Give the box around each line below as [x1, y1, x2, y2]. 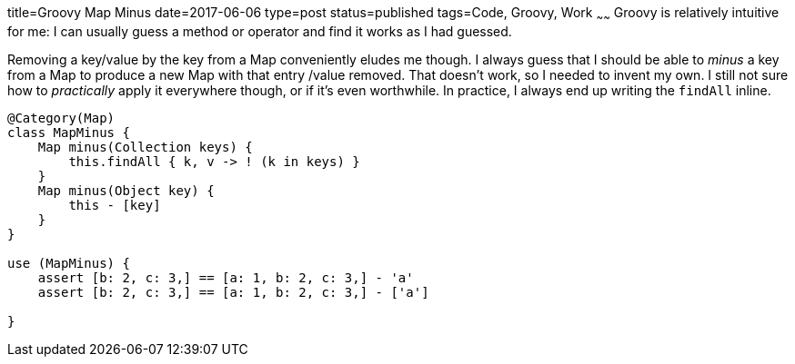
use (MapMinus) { [7, 255, 130, 271]
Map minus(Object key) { [37, 182, 215, 198]
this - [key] [68, 197, 161, 212]
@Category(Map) [7, 110, 116, 125]
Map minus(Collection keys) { [37, 139, 253, 154]
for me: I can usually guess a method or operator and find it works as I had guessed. [7, 23, 512, 39]
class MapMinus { [7, 124, 130, 140]
